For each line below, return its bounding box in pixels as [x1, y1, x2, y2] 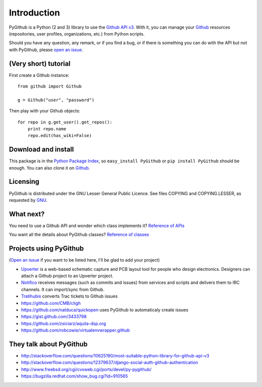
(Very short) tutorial [9, 59, 70, 68]
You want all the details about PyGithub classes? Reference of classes [9, 231, 149, 238]
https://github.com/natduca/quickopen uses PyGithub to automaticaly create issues [21, 307, 189, 313]
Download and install [9, 145, 74, 154]
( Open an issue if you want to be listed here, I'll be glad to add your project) [9, 257, 160, 263]
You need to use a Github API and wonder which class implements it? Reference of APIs [9, 223, 185, 229]
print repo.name [27, 126, 66, 131]
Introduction [9, 7, 60, 18]
